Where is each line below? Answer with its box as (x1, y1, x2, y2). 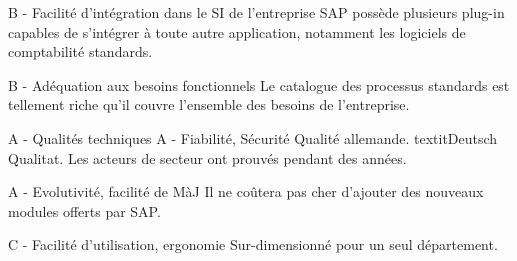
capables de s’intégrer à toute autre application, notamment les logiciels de (8, 21, 466, 42)
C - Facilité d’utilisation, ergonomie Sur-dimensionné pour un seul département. (8, 234, 498, 255)
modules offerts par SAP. (8, 200, 161, 221)
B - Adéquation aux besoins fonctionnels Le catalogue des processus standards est (8, 74, 510, 95)
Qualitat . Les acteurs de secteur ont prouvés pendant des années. (8, 147, 407, 168)
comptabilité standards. (8, 41, 153, 62)
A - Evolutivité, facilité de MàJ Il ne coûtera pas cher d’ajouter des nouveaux (8, 181, 484, 202)
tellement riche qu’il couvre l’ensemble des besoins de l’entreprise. (8, 94, 410, 115)
